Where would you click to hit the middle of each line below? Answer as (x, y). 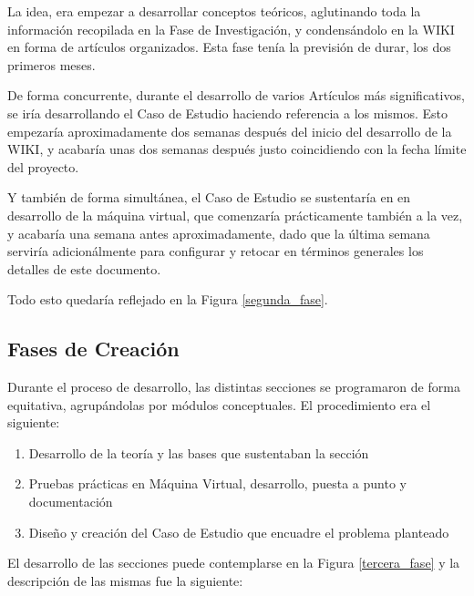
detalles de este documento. (84, 268)
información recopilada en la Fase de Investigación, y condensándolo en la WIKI (231, 29)
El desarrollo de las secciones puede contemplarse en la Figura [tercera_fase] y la (234, 563)
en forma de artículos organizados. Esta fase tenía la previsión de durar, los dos (229, 47)
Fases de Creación (93, 349)
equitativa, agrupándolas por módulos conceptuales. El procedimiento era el (219, 404)
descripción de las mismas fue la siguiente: (125, 580)
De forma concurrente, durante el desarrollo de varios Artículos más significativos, (236, 95)
